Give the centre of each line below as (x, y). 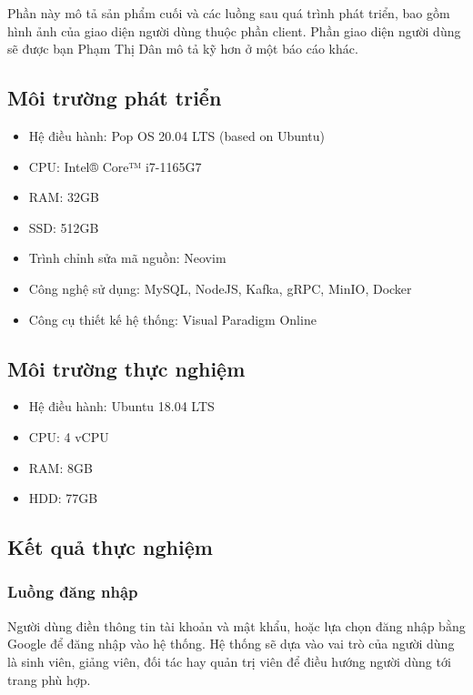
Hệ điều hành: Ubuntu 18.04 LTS (121, 406)
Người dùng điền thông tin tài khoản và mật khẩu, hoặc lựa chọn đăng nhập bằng (236, 625)
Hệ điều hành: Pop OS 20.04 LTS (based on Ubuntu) (177, 135)
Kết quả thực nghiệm (110, 547)
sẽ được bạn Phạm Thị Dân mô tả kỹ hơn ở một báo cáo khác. (183, 49)
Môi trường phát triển (115, 98)
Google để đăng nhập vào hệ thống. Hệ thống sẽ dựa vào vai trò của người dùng (231, 644)
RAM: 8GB (60, 467)
